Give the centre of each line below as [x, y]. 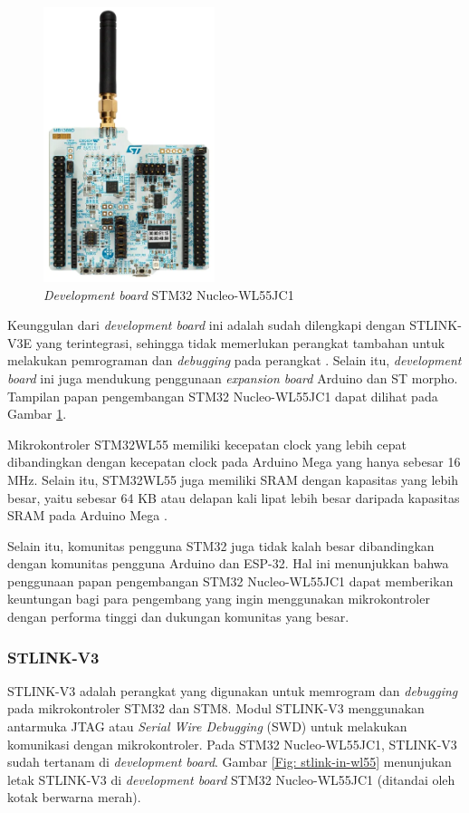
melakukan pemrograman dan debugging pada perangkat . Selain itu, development [234, 360]
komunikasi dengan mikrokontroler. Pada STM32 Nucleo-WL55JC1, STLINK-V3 [232, 744]
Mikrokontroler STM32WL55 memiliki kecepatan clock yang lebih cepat [207, 444]
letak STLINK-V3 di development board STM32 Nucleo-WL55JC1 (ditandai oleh [231, 779]
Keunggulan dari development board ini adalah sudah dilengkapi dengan [206, 325]
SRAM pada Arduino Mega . [87, 515]
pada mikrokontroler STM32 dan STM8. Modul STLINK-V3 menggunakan [216, 708]
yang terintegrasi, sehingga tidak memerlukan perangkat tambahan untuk [240, 342]
